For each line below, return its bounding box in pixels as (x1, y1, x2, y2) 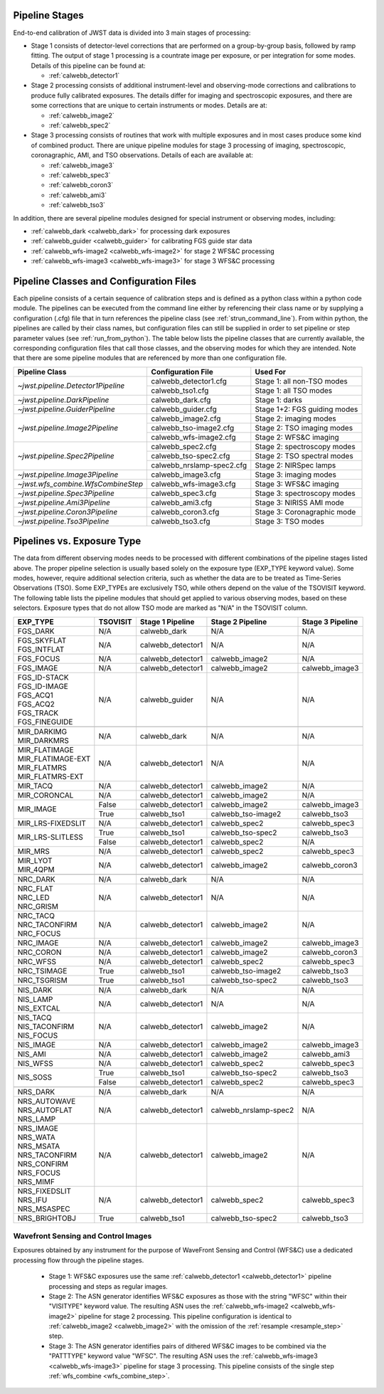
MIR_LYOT (17, 855, 53, 865)
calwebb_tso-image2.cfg (151, 423, 235, 433)
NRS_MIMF (17, 1176, 55, 1186)
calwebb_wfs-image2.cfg (151, 432, 236, 442)
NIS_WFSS (17, 1058, 53, 1068)
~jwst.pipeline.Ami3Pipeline (17, 497, 110, 507)
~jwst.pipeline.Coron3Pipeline (17, 507, 118, 517)
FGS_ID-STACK (17, 672, 69, 682)
